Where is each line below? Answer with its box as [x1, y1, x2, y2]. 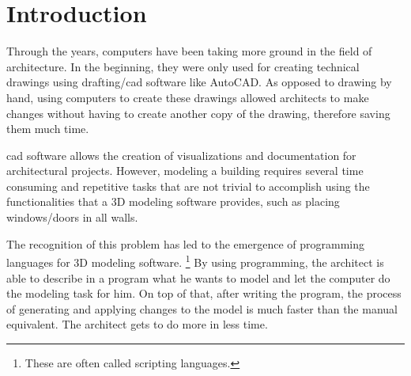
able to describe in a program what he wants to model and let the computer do [6, 269, 390, 286]
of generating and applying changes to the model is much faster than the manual [6, 300, 398, 317]
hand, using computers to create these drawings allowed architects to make [6, 89, 369, 105]
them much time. [6, 120, 89, 137]
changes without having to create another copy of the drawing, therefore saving [6, 104, 390, 121]
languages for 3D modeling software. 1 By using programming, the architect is [6, 252, 384, 270]
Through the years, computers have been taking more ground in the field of [6, 43, 372, 59]
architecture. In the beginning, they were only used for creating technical [6, 58, 360, 74]
